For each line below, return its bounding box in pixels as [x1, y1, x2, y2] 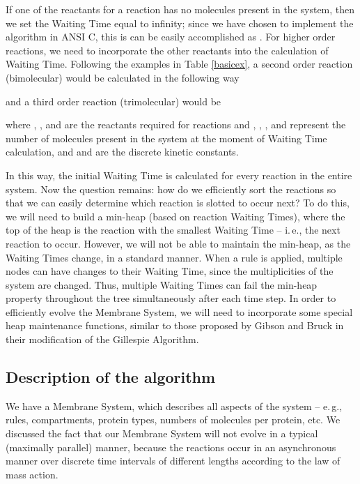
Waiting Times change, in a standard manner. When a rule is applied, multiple [6, 250, 343, 264]
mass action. [6, 467, 58, 481]
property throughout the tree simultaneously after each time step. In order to [6, 291, 336, 305]
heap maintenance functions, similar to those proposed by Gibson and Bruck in [6, 318, 344, 333]
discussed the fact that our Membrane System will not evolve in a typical [6, 426, 318, 441]
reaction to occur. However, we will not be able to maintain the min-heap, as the [6, 236, 351, 250]
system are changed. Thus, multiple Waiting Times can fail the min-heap [6, 277, 318, 292]
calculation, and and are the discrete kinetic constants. [6, 144, 239, 159]
